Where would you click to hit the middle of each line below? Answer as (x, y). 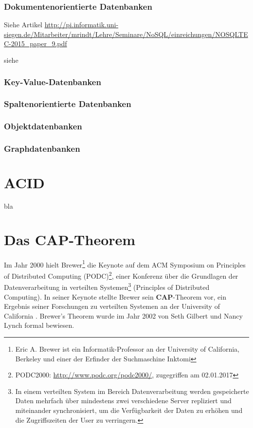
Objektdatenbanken (43, 126)
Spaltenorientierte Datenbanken (68, 104)
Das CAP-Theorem (70, 239)
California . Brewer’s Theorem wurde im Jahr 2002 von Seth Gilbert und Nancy (123, 315)
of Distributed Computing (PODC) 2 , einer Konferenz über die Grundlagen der (121, 275)
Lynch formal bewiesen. (39, 325)
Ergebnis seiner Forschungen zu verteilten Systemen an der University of (112, 306)
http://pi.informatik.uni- (81, 25)
